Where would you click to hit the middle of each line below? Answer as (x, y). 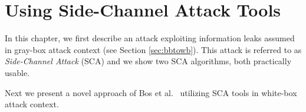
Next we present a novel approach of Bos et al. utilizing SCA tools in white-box (151, 92)
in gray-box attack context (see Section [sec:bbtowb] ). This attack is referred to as (153, 49)
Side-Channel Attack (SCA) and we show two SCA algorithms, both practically (148, 61)
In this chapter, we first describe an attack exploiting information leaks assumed (150, 38)
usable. (17, 72)
